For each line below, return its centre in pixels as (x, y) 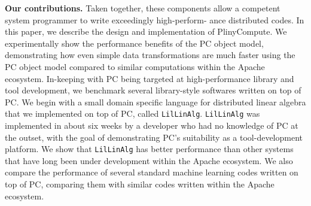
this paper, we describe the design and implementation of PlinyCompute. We (146, 31)
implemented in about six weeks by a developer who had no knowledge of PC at (152, 125)
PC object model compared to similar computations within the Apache (135, 66)
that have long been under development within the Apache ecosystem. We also (149, 160)
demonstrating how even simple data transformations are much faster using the (150, 55)
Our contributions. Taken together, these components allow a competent (143, 8)
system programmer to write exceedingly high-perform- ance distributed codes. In (155, 19)
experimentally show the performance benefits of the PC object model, (134, 43)
